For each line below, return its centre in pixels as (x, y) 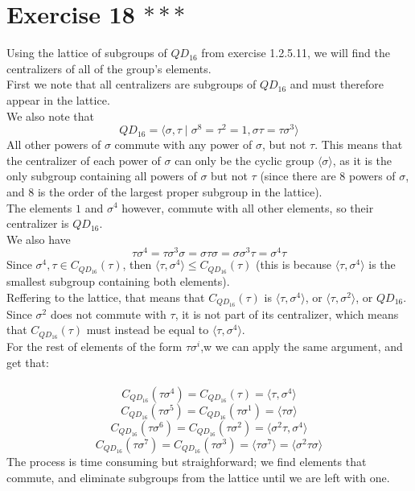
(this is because (294, 264)
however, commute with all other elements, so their (248, 207)
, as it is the (362, 160)
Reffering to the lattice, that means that (106, 297)
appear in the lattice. (58, 99)
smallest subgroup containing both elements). (118, 281)
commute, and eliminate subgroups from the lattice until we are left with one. (198, 477)
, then (137, 264)
